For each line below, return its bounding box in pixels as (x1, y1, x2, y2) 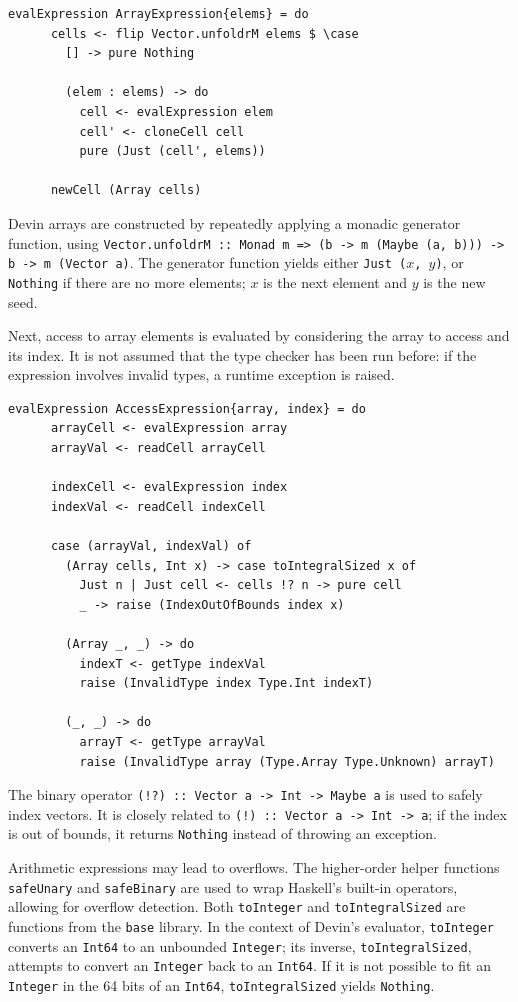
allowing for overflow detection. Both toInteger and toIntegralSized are (8, 896, 466, 917)
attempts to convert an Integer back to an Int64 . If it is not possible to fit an (8, 955, 491, 976)
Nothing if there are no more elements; (8, 271, 246, 292)
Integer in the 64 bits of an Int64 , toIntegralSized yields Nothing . (8, 975, 435, 995)
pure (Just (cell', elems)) (79, 144, 266, 159)
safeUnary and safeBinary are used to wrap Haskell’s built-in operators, (8, 876, 458, 897)
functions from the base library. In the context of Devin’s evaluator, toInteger (8, 916, 495, 937)
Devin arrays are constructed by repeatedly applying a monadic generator (8, 212, 461, 233)
